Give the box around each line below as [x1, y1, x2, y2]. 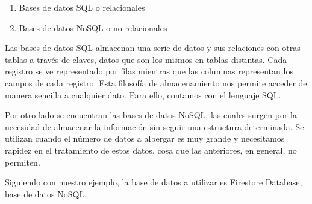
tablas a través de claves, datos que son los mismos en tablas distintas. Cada [5, 53, 287, 65]
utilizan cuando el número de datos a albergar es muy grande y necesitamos [5, 132, 285, 145]
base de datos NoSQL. [5, 187, 87, 200]
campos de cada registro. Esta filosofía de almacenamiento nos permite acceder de [5, 76, 307, 89]
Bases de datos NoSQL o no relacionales [19, 21, 167, 34]
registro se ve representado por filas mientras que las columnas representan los [5, 65, 293, 77]
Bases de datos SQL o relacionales [19, 1, 145, 13]
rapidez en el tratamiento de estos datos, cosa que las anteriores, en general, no [5, 143, 297, 156]
